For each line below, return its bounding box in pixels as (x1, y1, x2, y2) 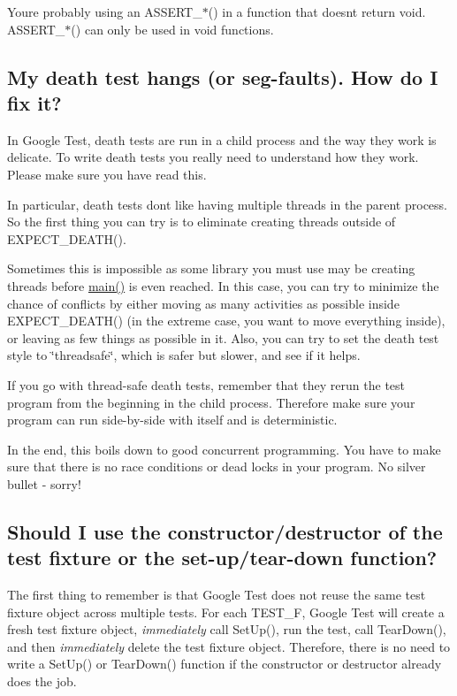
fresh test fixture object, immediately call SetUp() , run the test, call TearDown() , (7, 620, 446, 639)
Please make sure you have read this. (7, 164, 207, 183)
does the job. (7, 672, 77, 691)
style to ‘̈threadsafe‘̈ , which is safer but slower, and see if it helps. (7, 346, 361, 364)
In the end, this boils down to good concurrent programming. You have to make (7, 440, 441, 458)
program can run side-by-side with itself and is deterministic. (7, 410, 338, 429)
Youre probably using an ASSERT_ (7, 3, 202, 20)
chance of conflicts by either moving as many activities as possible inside (7, 294, 400, 312)
